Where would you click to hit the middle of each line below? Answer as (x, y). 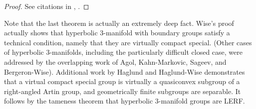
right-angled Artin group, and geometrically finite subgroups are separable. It (123, 91)
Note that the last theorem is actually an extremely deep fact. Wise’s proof (119, 23)
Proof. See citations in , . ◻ (47, 6)
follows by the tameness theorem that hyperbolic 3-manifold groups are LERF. (125, 101)
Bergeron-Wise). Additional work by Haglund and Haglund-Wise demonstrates (125, 71)
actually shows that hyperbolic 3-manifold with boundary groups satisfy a (117, 33)
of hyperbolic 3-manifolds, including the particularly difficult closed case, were (123, 52)
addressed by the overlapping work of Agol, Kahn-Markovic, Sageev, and (115, 61)
